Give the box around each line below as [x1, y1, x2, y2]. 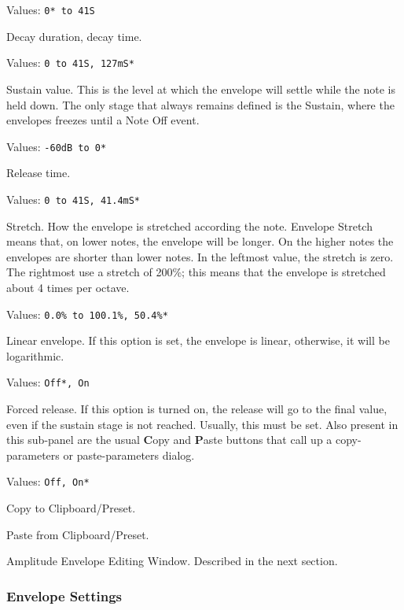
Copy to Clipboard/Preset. [6, 500, 136, 516]
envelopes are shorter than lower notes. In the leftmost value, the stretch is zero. [6, 248, 394, 264]
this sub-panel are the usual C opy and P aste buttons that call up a [6, 431, 332, 448]
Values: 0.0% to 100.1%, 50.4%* [6, 305, 168, 322]
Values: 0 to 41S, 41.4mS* [6, 190, 141, 207]
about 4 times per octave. [6, 279, 130, 295]
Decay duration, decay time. [6, 28, 142, 44]
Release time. [6, 165, 71, 181]
